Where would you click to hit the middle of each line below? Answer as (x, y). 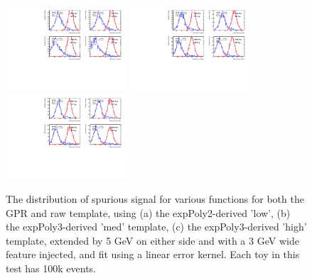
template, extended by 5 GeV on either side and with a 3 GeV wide (152, 240)
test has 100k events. (51, 268)
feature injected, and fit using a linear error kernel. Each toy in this (153, 254)
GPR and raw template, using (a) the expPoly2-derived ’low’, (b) (148, 212)
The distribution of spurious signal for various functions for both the (155, 198)
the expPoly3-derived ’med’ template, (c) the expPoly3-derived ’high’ (156, 227)
